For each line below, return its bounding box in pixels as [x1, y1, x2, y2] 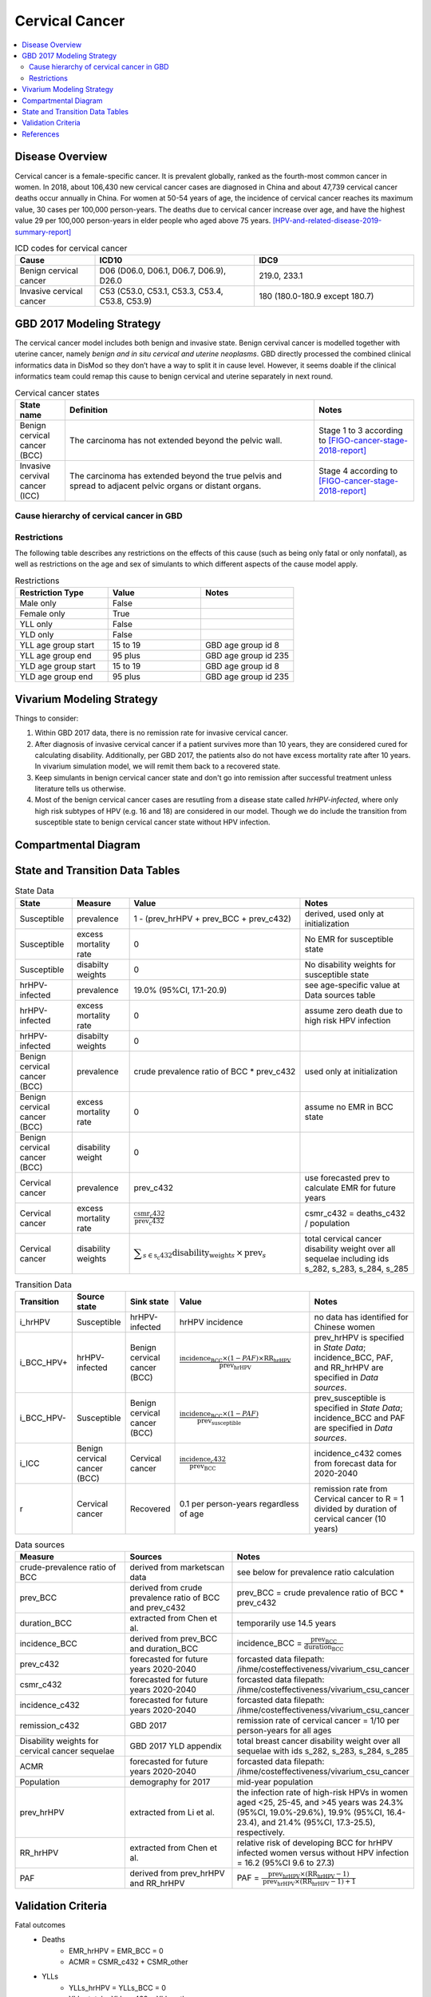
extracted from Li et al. [129, 1807, 215, 1818]
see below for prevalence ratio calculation [236, 1566, 395, 1578]
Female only [19, 608, 65, 619]
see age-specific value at [304, 979, 401, 991]
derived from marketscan [129, 1562, 225, 1573]
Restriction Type [19, 587, 84, 598]
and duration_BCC [129, 1643, 199, 1654]
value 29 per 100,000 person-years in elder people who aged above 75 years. [14, 216, 271, 225]
